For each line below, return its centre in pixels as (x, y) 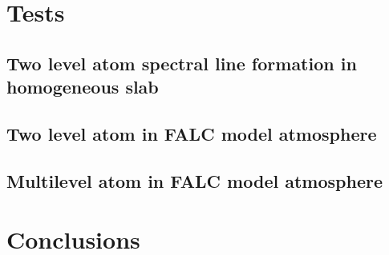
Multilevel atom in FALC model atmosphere (194, 180)
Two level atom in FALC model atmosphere (192, 133)
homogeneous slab (83, 87)
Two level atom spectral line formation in (182, 63)
